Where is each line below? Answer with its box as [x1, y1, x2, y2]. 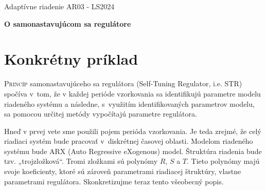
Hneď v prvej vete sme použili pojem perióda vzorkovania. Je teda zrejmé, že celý [4, 125, 261, 136]
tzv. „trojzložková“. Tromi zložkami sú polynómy [4, 156, 158, 166]
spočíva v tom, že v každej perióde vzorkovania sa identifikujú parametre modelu [4, 88, 261, 99]
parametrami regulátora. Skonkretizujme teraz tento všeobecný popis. [4, 176, 224, 186]
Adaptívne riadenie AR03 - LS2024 [4, 1, 115, 11]
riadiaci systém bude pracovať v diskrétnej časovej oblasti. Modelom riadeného [4, 136, 253, 146]
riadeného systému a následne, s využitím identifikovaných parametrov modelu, [4, 98, 255, 109]
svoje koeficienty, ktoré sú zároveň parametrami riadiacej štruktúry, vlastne [4, 166, 241, 177]
